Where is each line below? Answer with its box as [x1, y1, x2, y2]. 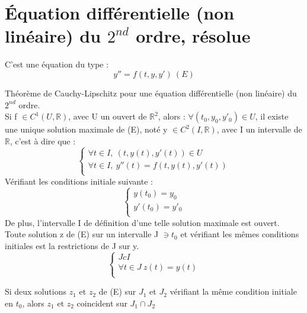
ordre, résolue [136, 24, 251, 48]
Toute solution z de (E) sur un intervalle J [5, 228, 159, 240]
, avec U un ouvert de [68, 110, 147, 122]
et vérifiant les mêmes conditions [180, 228, 299, 240]
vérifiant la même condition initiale [170, 285, 297, 298]
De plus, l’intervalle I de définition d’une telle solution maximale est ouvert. [5, 216, 280, 228]
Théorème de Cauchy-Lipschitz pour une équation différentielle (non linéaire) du [5, 86, 297, 99]
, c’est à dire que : [9, 134, 76, 147]
